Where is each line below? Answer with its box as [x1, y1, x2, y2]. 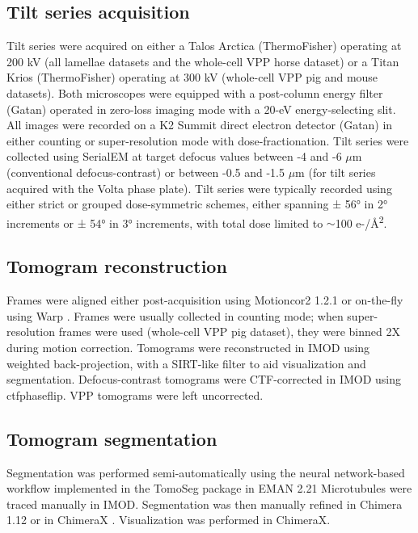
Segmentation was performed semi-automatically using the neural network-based [6, 464, 405, 481]
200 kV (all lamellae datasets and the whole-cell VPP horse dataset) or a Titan [6, 52, 399, 69]
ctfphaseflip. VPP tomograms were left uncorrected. [6, 386, 264, 403]
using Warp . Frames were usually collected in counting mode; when [6, 307, 344, 324]
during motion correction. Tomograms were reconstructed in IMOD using [6, 338, 370, 355]
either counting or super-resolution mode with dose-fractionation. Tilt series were [6, 132, 409, 149]
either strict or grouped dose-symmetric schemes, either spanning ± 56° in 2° [6, 195, 388, 212]
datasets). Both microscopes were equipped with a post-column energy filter [6, 84, 383, 101]
